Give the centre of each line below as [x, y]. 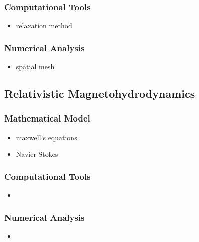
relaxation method [44, 25]
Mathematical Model [47, 118]
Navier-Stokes [37, 154]
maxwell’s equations [46, 137]
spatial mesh [35, 67]
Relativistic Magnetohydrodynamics [100, 94]
